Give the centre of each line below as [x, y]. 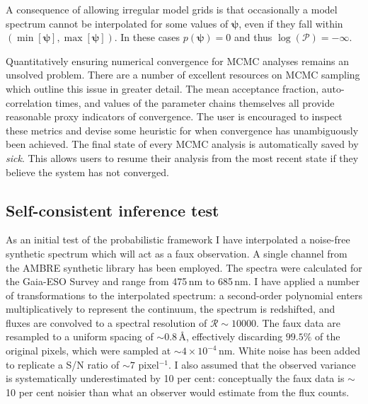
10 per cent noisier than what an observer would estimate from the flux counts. [178, 392]
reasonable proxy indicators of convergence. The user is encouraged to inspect [174, 116]
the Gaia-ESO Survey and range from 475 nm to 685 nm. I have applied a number [183, 281]
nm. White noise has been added [289, 351]
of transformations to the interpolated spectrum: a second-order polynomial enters [184, 295]
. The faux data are [298, 322]
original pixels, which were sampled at [88, 351]
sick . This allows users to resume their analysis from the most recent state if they [182, 157]
